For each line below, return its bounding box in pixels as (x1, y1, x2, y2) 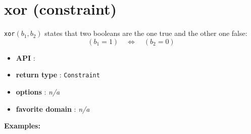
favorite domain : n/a (16, 103, 90, 114)
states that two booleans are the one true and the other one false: (44, 28, 247, 38)
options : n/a (16, 86, 60, 97)
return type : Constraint (16, 69, 100, 80)
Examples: (4, 120, 40, 131)
